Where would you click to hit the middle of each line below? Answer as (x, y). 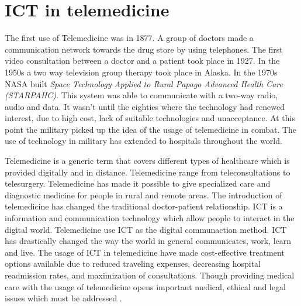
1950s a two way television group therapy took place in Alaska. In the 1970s (141, 72)
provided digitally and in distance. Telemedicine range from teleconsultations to (148, 172)
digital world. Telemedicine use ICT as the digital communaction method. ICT (146, 229)
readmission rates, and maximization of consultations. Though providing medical (150, 275)
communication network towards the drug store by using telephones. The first (144, 49)
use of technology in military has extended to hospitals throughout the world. (143, 141)
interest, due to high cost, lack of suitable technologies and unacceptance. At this (150, 118)
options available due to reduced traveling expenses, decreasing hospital (133, 264)
